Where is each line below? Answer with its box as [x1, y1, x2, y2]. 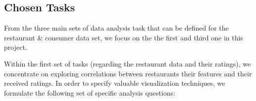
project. [4, 42, 27, 52]
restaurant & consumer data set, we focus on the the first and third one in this [4, 32, 243, 42]
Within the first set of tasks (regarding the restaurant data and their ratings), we [4, 58, 251, 68]
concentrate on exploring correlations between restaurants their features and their [4, 68, 252, 78]
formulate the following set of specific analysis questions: [4, 87, 175, 98]
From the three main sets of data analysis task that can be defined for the [4, 23, 229, 33]
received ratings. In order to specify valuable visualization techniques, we [4, 78, 225, 88]
